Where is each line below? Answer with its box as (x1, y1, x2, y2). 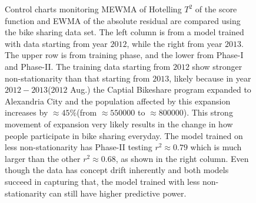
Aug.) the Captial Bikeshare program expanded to (70, 83, 251, 96)
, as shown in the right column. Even (115, 152, 249, 164)
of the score (195, 3, 237, 15)
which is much (190, 141, 242, 153)
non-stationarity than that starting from (5, 72, 150, 84)
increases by (5, 106, 48, 119)
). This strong (183, 106, 233, 119)
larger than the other (5, 152, 81, 164)
